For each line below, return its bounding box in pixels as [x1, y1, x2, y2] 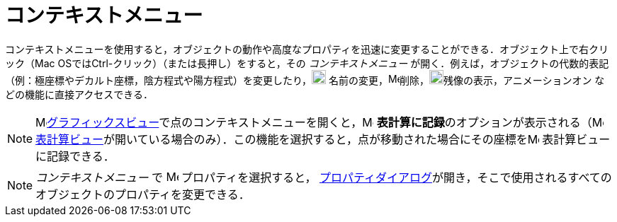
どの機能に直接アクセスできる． [5, 88, 154, 100]
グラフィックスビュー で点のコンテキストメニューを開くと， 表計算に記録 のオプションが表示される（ [47, 115, 592, 129]
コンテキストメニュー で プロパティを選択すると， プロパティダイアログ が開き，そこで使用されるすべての [35, 170, 612, 185]
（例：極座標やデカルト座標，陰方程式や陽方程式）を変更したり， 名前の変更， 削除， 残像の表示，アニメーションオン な [5, 74, 605, 86]
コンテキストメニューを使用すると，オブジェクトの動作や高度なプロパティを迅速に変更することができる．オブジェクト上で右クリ [5, 42, 608, 55]
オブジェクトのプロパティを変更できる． [35, 187, 250, 201]
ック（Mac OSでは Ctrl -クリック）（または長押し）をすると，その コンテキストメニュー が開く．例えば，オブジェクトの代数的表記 [5, 57, 609, 69]
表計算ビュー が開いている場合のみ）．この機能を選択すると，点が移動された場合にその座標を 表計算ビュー [35, 132, 611, 146]
